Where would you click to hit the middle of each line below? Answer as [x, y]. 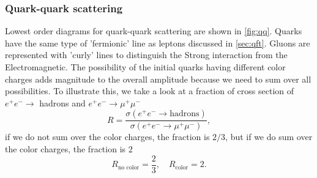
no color [129, 167]
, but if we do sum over [269, 137]
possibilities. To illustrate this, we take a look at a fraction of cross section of [150, 91]
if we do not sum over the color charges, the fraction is [107, 137]
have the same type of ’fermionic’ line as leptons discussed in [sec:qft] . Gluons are [158, 43]
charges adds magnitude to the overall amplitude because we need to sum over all [158, 79]
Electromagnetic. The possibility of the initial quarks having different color [145, 67]
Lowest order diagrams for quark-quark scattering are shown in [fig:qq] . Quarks [154, 31]
